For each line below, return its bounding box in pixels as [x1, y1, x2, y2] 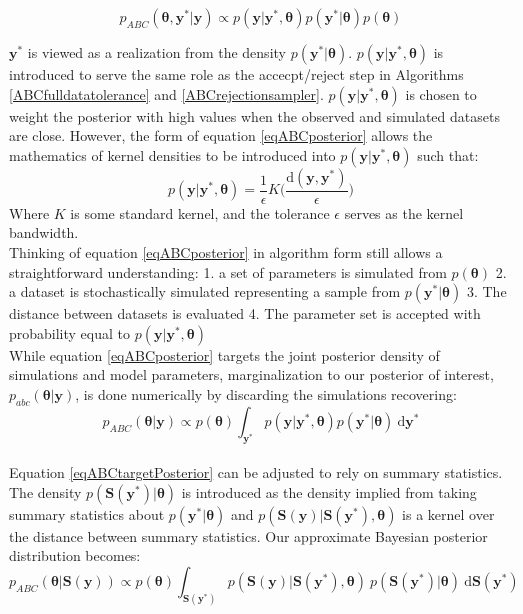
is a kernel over [402, 503, 495, 524]
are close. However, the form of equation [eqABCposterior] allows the [9, 125, 433, 146]
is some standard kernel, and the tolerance [70, 202, 330, 223]
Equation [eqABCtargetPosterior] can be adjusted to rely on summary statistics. [9, 462, 503, 483]
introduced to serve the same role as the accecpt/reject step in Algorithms [9, 64, 464, 84]
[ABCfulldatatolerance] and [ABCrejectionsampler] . [9, 83, 324, 104]
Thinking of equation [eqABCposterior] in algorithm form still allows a [9, 242, 443, 262]
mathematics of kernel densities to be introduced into [9, 144, 336, 165]
